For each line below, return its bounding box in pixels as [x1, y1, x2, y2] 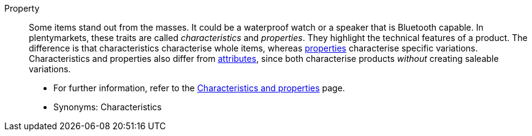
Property [4, 3, 40, 13]
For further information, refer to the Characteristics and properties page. [53, 83, 345, 93]
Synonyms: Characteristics [53, 102, 162, 112]
